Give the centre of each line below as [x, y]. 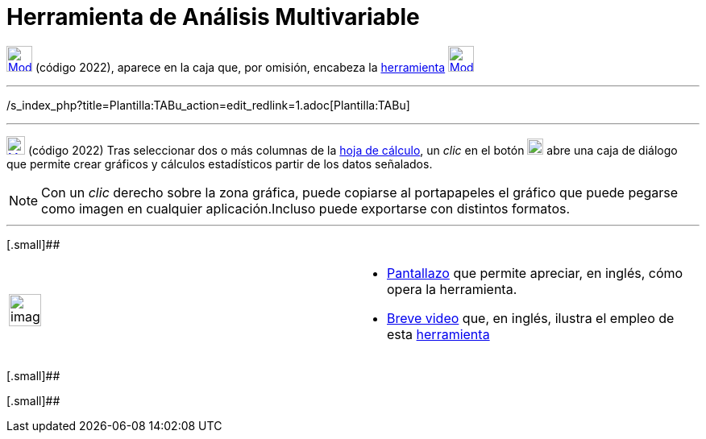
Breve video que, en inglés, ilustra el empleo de [531, 318]
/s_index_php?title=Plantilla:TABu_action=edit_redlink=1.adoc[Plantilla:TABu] [208, 105]
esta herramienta [438, 334]
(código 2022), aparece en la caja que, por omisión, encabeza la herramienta [240, 67]
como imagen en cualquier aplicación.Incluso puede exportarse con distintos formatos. [306, 208]
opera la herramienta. [452, 289]
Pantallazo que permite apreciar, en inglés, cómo [535, 273]
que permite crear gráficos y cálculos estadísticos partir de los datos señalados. [220, 164]
